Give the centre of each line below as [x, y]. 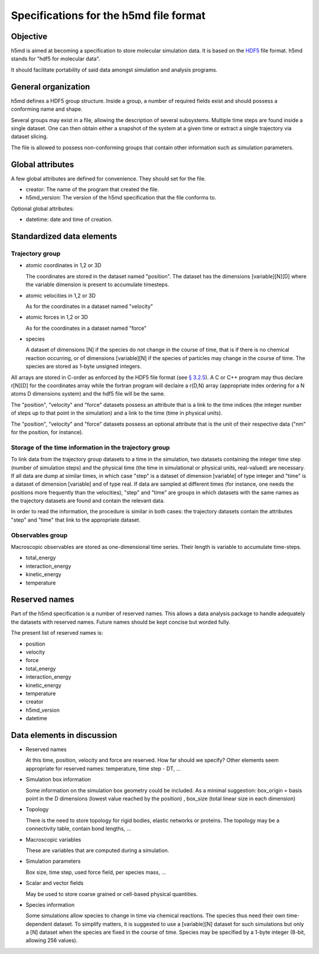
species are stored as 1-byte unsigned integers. [84, 367]
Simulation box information [58, 779]
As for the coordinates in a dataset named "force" [86, 328]
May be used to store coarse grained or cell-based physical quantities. [112, 894]
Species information [50, 905]
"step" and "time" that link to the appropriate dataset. [76, 520]
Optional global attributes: [43, 208]
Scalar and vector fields [55, 883]
